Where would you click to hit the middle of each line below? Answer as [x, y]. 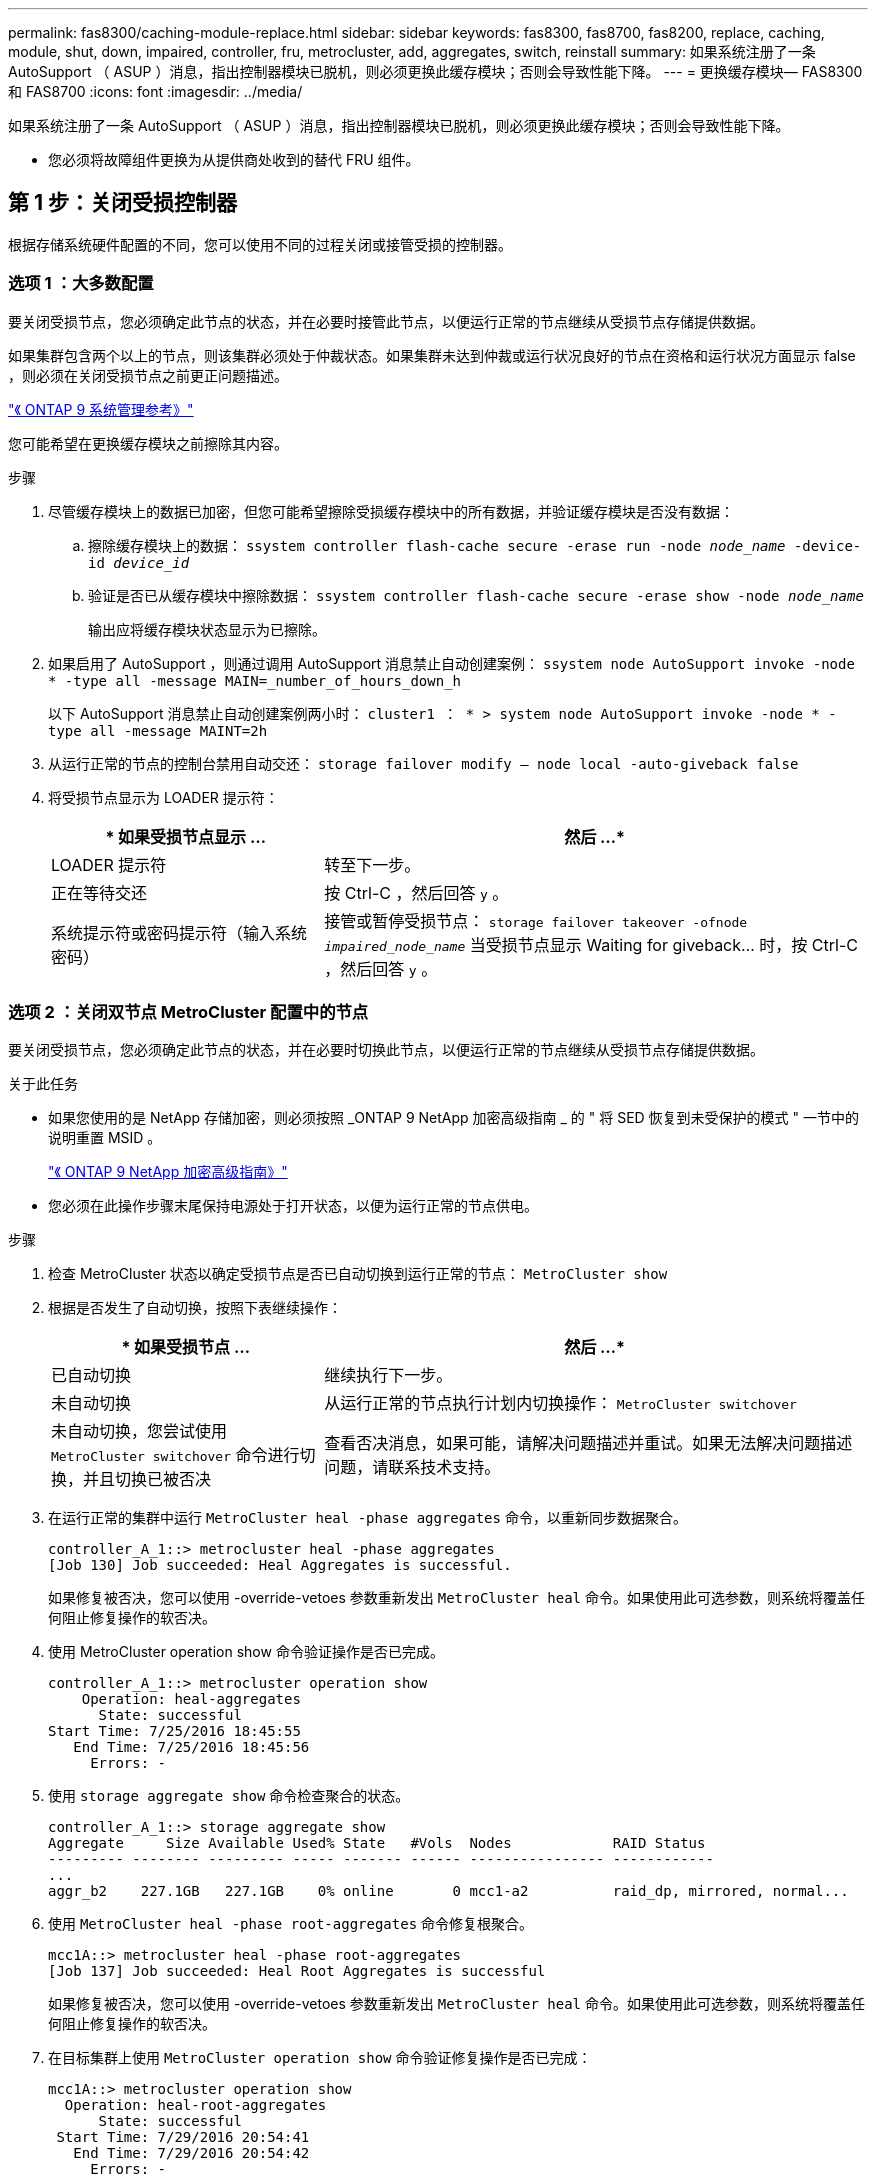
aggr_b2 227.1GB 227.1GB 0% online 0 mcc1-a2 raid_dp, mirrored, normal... [448, 1891]
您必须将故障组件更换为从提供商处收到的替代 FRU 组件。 [234, 159]
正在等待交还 [99, 892]
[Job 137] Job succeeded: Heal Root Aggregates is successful [297, 1971]
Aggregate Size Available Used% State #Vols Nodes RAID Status [377, 1843]
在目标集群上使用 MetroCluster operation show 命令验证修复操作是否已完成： [320, 2058]
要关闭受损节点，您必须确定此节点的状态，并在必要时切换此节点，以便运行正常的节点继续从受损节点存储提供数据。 [386, 1050]
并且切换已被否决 [147, 1479]
